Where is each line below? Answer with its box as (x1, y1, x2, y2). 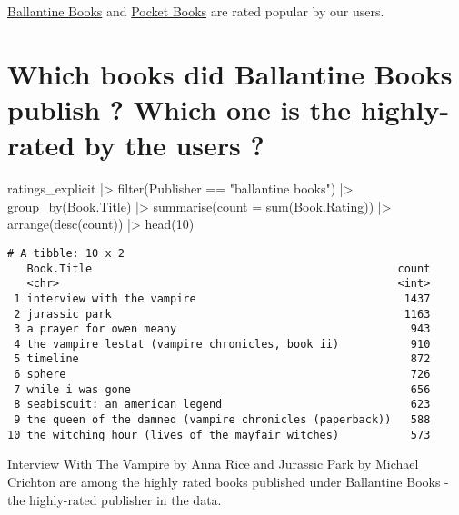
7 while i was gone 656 (14, 382, 431, 396)
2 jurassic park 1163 (14, 307, 431, 321)
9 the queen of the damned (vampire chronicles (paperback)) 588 (14, 413, 431, 427)
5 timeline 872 (14, 352, 431, 366)
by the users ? (84, 126, 264, 163)
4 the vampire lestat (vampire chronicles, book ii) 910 (14, 337, 431, 351)
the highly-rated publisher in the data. (7, 490, 222, 509)
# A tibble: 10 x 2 (7, 246, 125, 260)
